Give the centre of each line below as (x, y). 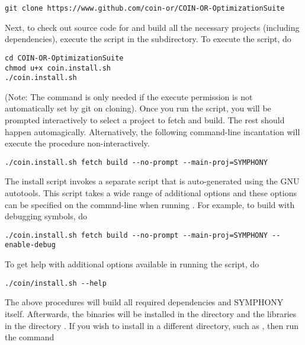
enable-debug (30, 245)
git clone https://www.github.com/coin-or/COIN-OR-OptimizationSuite (145, 8)
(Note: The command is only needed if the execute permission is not (129, 96)
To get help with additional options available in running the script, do (132, 264)
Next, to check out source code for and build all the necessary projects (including (152, 27)
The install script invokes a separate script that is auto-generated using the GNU (152, 181)
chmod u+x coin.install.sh (58, 68)
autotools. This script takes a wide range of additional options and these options (151, 193)
